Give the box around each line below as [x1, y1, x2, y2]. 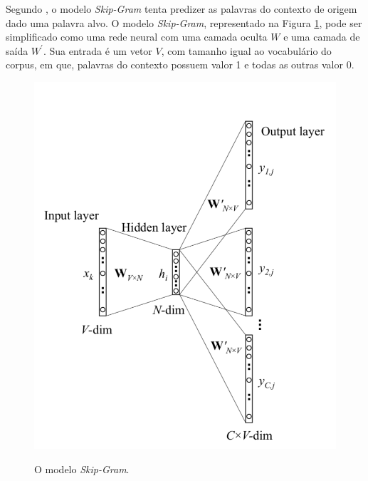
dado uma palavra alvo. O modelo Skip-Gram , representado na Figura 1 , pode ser [6, 15, 362, 30]
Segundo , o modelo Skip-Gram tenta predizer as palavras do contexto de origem [6, 1, 357, 16]
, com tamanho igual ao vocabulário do [161, 43, 332, 58]
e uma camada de [283, 29, 360, 44]
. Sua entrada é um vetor [43, 43, 152, 58]
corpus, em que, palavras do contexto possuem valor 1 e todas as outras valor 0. [6, 57, 354, 72]
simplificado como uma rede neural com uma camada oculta [6, 29, 268, 44]
